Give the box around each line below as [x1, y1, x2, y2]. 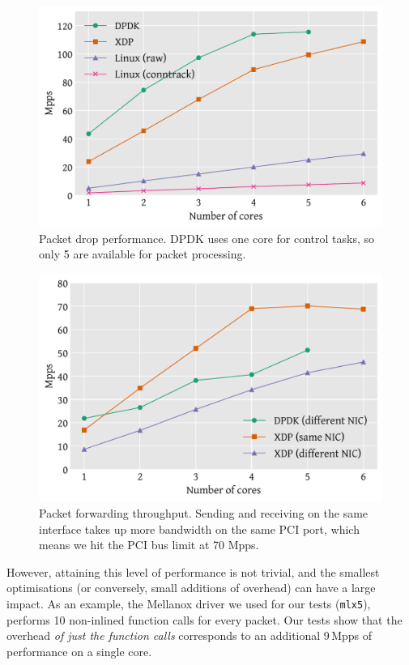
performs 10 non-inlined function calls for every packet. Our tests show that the [6, 611, 403, 628]
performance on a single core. [6, 642, 152, 659]
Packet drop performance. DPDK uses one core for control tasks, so [39, 229, 374, 246]
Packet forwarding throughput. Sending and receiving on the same [39, 504, 369, 521]
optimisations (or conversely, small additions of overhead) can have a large [6, 579, 376, 596]
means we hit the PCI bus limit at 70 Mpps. [39, 536, 259, 553]
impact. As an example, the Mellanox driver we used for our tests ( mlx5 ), [6, 595, 371, 612]
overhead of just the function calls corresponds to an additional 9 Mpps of [6, 627, 373, 644]
